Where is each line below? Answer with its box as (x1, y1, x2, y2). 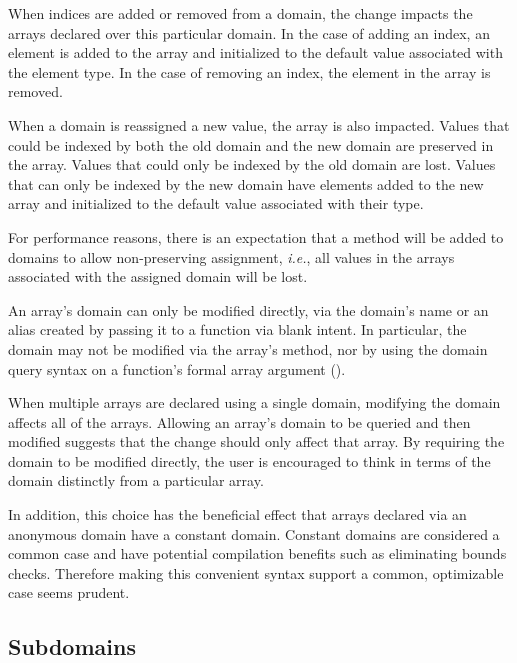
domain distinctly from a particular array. (8, 470, 264, 491)
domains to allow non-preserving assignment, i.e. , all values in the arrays (8, 246, 455, 267)
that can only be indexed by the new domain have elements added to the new (8, 173, 484, 194)
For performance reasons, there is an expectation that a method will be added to (8, 226, 504, 247)
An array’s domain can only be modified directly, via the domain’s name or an (8, 299, 489, 320)
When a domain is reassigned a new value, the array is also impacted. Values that (8, 114, 510, 135)
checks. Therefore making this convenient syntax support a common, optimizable (8, 562, 504, 583)
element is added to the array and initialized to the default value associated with (8, 42, 503, 63)
